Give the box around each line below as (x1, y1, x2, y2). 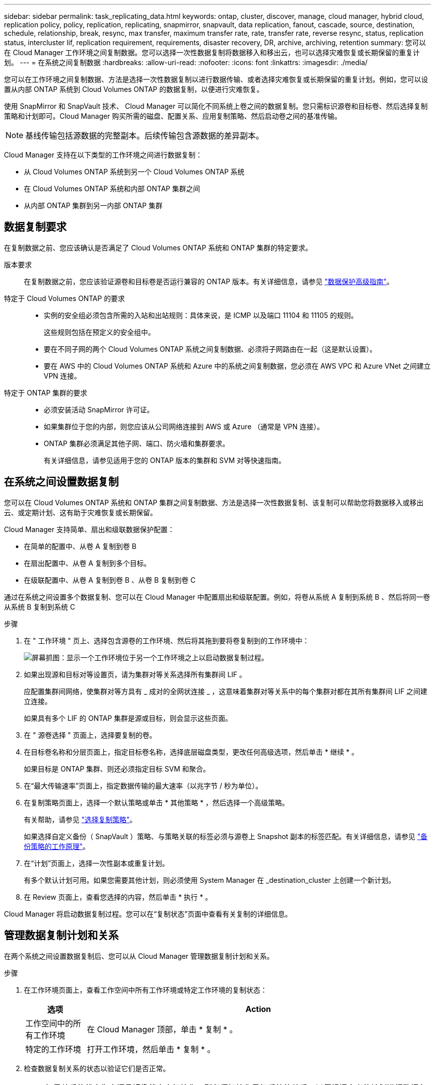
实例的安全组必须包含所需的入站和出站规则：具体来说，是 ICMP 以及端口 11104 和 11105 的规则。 (44, 310, 358, 319)
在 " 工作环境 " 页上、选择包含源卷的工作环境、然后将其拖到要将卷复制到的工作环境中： (24, 636, 309, 645)
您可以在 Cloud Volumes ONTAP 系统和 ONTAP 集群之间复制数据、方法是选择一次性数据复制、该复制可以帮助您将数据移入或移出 (4, 498, 424, 507)
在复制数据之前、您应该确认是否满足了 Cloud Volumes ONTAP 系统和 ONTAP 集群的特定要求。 (4, 243, 312, 252)
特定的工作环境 (25, 1044, 81, 1054)
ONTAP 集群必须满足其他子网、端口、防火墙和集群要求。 (44, 439, 229, 448)
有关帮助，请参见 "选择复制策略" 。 (24, 815, 137, 824)
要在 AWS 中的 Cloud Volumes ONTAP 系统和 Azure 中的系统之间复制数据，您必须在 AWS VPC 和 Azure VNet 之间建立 (44, 361, 431, 370)
